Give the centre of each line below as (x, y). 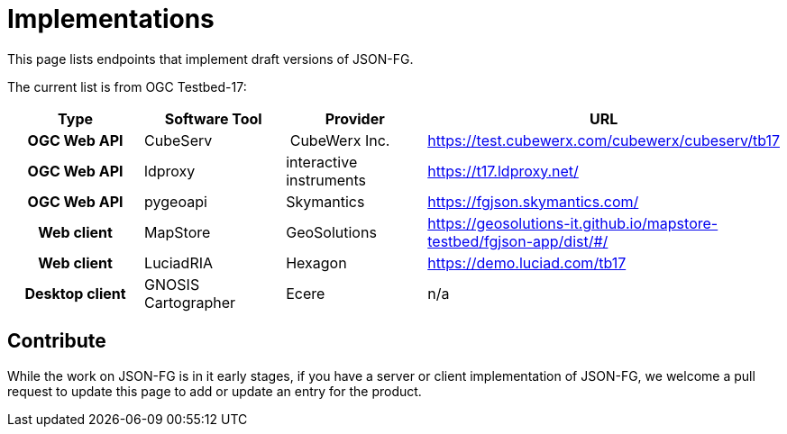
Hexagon (316, 262)
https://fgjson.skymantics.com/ (533, 201)
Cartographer (190, 302)
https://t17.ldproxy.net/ (503, 171)
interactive (322, 162)
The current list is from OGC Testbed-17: (127, 86)
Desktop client (75, 293)
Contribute (57, 341)
